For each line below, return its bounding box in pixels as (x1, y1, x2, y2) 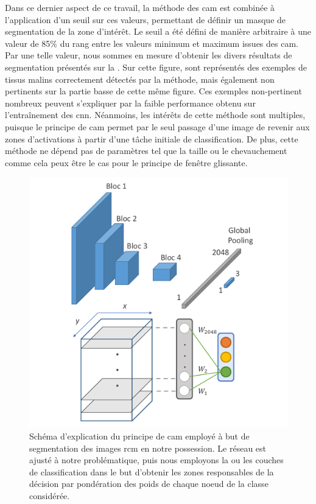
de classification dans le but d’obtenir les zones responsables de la (29, 465, 274, 478)
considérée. (29, 489, 70, 502)
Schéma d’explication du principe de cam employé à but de (29, 430, 250, 443)
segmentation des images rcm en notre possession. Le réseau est (29, 441, 267, 454)
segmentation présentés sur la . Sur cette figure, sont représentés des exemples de (5, 60, 307, 73)
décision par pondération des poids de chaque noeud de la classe (29, 477, 269, 490)
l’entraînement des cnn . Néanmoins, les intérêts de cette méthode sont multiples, (5, 108, 306, 121)
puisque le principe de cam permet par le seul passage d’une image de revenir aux (5, 120, 310, 133)
